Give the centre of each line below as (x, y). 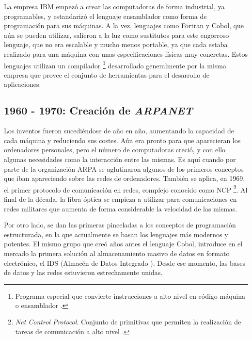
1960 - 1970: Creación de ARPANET (98, 110)
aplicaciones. (23, 84)
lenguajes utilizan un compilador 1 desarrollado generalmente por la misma (115, 65)
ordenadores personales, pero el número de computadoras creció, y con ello (115, 150)
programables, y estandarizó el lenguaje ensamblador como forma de (105, 16)
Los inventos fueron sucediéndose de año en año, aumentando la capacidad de (119, 131)
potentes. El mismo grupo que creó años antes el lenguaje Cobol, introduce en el (123, 244)
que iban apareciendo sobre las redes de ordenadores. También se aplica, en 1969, (125, 178)
